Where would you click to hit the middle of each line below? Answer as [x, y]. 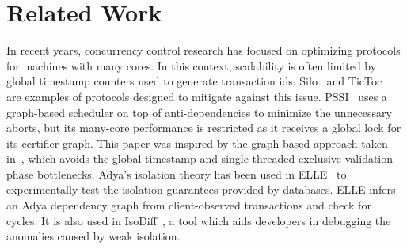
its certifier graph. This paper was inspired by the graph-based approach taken [197, 143]
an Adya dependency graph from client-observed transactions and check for [189, 205]
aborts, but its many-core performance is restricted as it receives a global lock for [204, 128]
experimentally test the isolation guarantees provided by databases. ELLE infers [201, 189]
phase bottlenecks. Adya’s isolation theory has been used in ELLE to [177, 174]
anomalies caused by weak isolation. [93, 236]
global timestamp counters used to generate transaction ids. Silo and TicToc [194, 81]
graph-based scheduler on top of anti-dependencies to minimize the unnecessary [199, 112]
